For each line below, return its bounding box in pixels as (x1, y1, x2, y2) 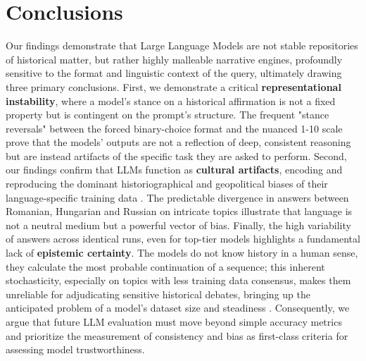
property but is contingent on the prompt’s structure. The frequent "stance (6, 107, 329, 122)
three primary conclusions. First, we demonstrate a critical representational (6, 79, 341, 94)
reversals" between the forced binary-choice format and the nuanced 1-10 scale (6, 121, 343, 135)
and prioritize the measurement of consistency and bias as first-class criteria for (6, 328, 348, 343)
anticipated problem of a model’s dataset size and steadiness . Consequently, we (6, 300, 350, 315)
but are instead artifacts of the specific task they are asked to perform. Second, (6, 148, 347, 163)
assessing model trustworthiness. (6, 342, 145, 357)
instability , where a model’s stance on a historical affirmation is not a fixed (6, 93, 336, 108)
